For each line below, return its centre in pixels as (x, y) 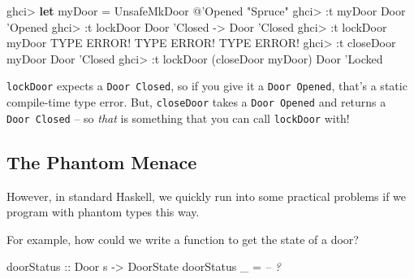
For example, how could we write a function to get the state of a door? (183, 239)
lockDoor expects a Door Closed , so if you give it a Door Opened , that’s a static (207, 86)
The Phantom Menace (102, 161)
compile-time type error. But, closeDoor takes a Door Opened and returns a (196, 102)
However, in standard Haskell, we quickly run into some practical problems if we (207, 196)
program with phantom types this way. (103, 212)
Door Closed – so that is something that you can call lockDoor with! (178, 118)
